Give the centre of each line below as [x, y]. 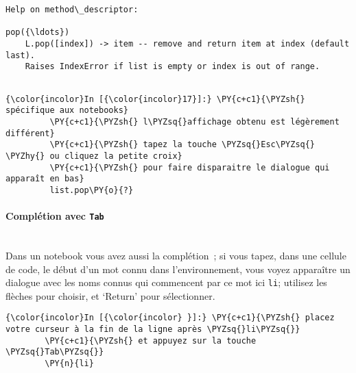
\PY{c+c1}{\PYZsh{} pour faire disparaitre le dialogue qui [190, 167]
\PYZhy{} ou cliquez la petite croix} [94, 156]
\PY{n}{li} [69, 364]
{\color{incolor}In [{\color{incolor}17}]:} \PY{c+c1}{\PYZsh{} [155, 99]
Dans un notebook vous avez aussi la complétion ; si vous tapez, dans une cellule [176, 255]
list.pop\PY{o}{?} [92, 190]
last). [20, 55]
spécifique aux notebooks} [67, 111]
